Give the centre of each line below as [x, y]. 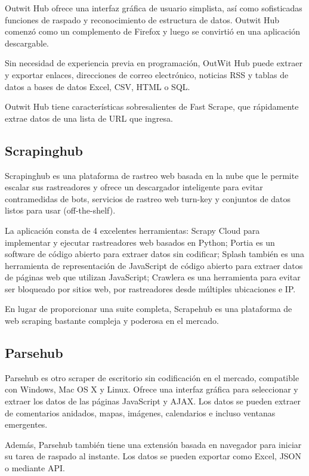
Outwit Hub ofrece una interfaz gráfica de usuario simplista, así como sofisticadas [154, 8]
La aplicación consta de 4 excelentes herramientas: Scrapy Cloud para [132, 230]
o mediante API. [35, 468]
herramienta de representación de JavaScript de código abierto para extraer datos [154, 265]
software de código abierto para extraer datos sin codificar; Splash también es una [154, 254]
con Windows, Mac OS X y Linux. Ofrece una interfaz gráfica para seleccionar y [152, 389]
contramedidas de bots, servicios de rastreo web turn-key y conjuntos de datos [148, 198]
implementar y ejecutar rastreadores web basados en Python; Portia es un [140, 242]
